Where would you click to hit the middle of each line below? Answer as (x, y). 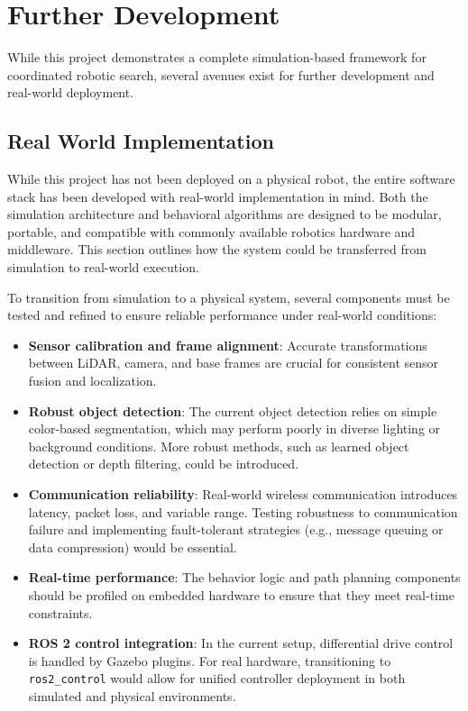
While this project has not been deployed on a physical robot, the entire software (231, 179)
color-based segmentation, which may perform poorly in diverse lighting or (234, 428)
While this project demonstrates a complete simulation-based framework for (217, 57)
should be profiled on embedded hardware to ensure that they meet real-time (241, 594)
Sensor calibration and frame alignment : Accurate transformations (228, 345)
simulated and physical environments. (132, 696)
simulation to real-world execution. (103, 267)
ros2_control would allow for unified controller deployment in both (217, 678)
